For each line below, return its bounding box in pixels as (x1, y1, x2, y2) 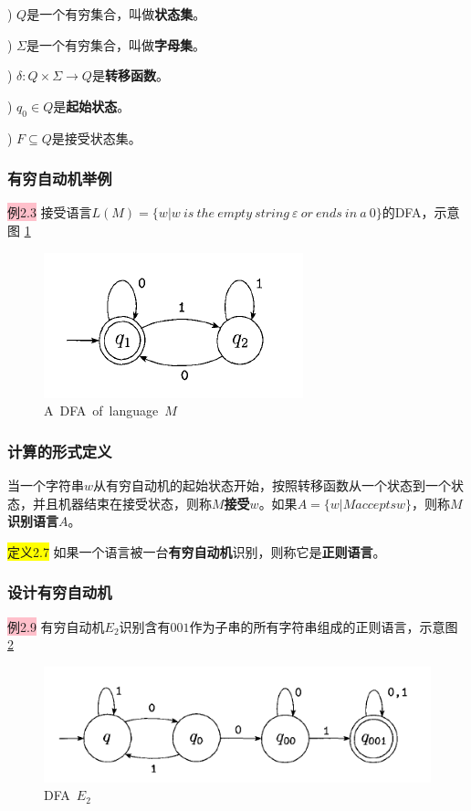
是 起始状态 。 (53, 96, 131, 115)
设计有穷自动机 (7, 581, 112, 604)
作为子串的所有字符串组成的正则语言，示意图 (189, 616, 458, 636)
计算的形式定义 (7, 439, 112, 462)
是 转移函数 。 (91, 66, 169, 85)
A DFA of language (44, 401, 159, 420)
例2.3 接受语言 (7, 203, 92, 222)
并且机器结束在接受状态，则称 (32, 493, 212, 512)
